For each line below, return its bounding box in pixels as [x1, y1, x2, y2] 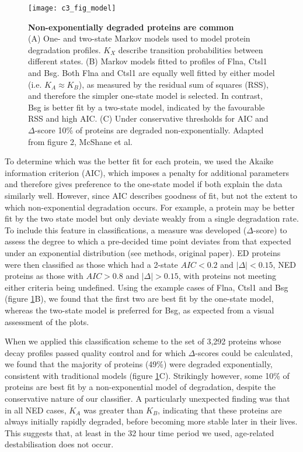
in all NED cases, [5, 403, 67, 416]
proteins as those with [5, 270, 83, 282]
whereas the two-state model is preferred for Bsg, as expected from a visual [5, 303, 274, 316]
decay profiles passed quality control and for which [5, 346, 186, 358]
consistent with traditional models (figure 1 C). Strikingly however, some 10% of [5, 369, 290, 381]
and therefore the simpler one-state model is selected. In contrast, [28, 89, 263, 102]
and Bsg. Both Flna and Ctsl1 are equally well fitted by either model [28, 67, 275, 79]
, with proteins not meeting [178, 270, 277, 282]
